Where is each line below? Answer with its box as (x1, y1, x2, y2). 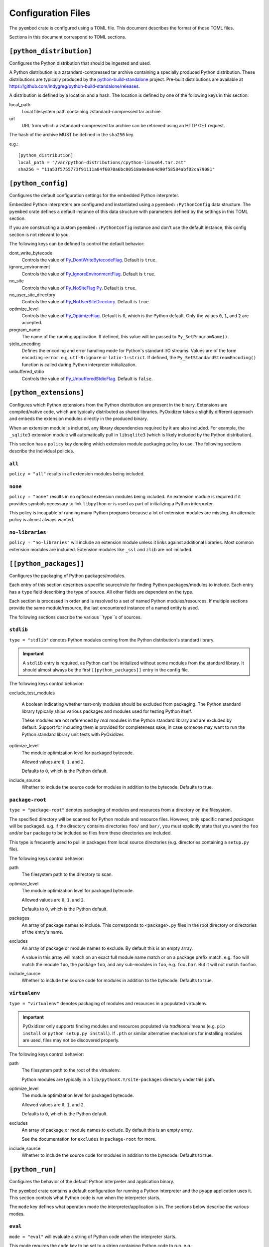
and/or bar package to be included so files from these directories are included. (9, 830, 172, 836)
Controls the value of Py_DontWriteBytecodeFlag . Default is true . (21, 257, 157, 263)
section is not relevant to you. (9, 231, 70, 237)
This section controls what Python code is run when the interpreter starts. (9, 1195, 161, 1201)
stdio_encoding (9, 341, 41, 347)
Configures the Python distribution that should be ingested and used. (9, 60, 151, 66)
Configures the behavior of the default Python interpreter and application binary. (9, 1179, 174, 1185)
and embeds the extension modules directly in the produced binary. (9, 416, 148, 421)
